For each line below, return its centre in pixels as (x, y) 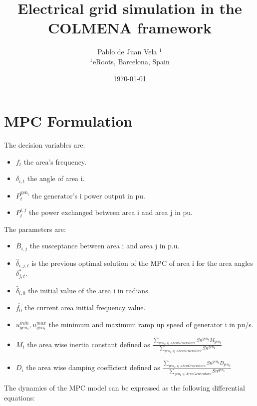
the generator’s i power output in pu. (88, 195)
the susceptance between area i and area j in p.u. (105, 246)
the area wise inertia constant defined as (89, 344)
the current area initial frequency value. (85, 307)
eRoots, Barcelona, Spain (131, 61)
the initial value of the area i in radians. (89, 290)
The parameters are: (35, 229)
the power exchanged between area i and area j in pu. (111, 212)
